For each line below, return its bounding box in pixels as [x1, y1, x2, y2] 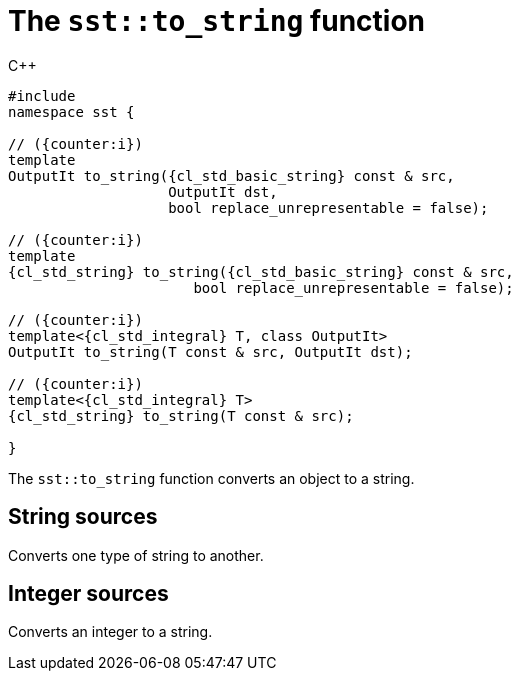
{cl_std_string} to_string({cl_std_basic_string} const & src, [8, 263, 514, 280]
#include [8, 87, 76, 104]
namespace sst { [8, 103, 135, 120]
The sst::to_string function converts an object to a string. [8, 469, 415, 487]
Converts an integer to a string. [8, 623, 213, 641]
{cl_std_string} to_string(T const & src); [8, 407, 354, 424]
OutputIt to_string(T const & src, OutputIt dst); [8, 343, 413, 360]
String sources [8, 504, 158, 530]
